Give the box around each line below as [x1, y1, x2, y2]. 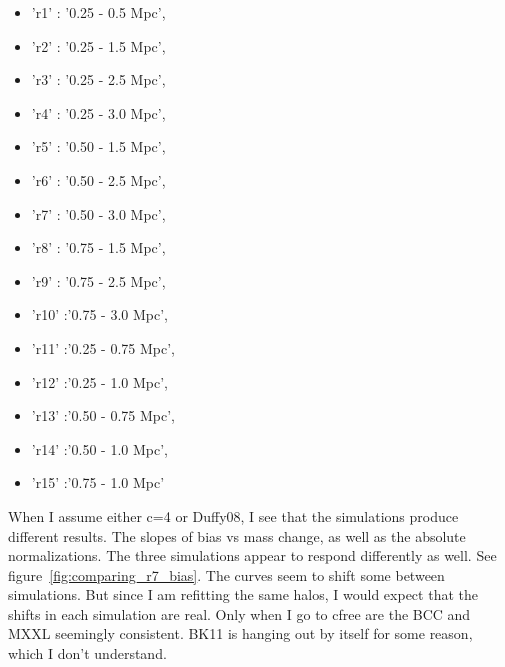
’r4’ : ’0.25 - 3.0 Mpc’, [31, 102, 166, 123]
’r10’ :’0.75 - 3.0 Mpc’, [31, 304, 168, 325]
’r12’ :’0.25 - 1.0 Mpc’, [31, 371, 168, 392]
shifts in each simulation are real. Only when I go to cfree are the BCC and [8, 603, 471, 624]
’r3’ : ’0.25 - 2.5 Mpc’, [31, 69, 166, 90]
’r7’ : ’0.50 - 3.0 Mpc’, [31, 203, 166, 224]
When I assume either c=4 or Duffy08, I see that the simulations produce [8, 505, 459, 526]
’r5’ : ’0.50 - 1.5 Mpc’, [31, 136, 166, 157]
